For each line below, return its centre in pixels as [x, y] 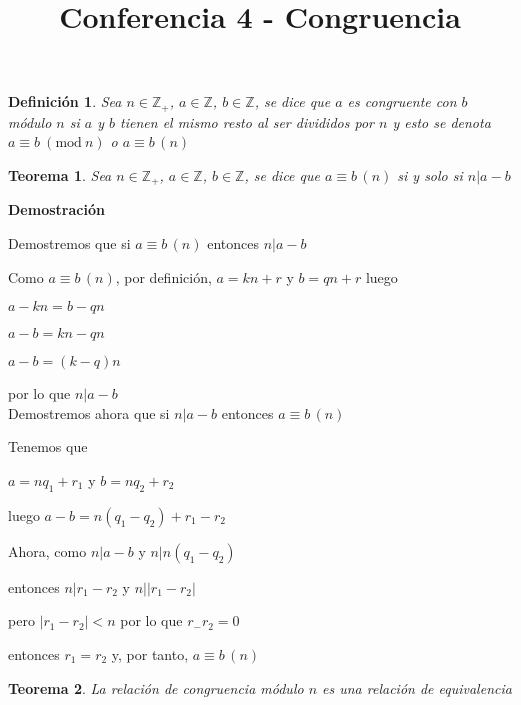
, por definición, [163, 276]
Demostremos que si [69, 243]
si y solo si [430, 175]
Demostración [56, 209]
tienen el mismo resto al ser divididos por [247, 121]
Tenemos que [48, 446]
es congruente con [402, 101]
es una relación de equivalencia [417, 687]
